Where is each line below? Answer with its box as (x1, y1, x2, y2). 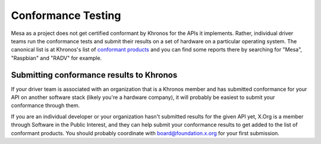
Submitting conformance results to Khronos (11, 70, 178, 80)
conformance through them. (11, 102, 80, 109)
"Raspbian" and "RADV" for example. (11, 54, 102, 62)
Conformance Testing (11, 9, 121, 22)
